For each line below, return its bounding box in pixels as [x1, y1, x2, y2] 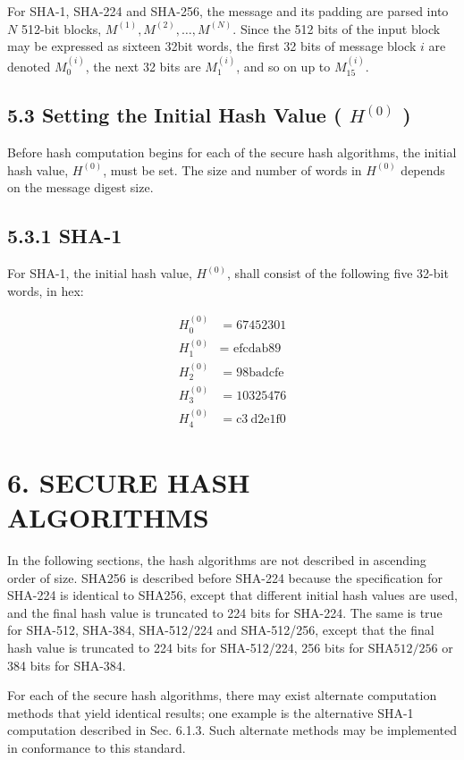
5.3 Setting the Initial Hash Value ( [7, 101, 342, 129]
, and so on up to [236, 56, 331, 75]
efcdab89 [233, 342, 282, 356]
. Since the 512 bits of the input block [232, 19, 441, 38]
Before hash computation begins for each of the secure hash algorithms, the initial [7, 143, 457, 162]
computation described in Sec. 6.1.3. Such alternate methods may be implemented [7, 721, 458, 739]
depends [401, 160, 445, 179]
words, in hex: [7, 281, 84, 300]
